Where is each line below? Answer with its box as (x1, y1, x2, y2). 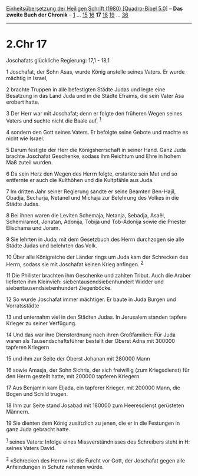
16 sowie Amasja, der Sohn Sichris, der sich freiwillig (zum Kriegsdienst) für (6, 366, 190, 373)
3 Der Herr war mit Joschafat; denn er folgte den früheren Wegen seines (6, 110, 183, 117)
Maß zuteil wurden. (6, 158, 53, 166)
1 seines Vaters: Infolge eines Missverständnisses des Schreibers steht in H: (6, 437, 190, 445)
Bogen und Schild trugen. (6, 391, 68, 398)
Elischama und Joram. (6, 224, 60, 232)
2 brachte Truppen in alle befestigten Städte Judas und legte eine (6, 85, 166, 93)
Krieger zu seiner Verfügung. (6, 320, 77, 327)
